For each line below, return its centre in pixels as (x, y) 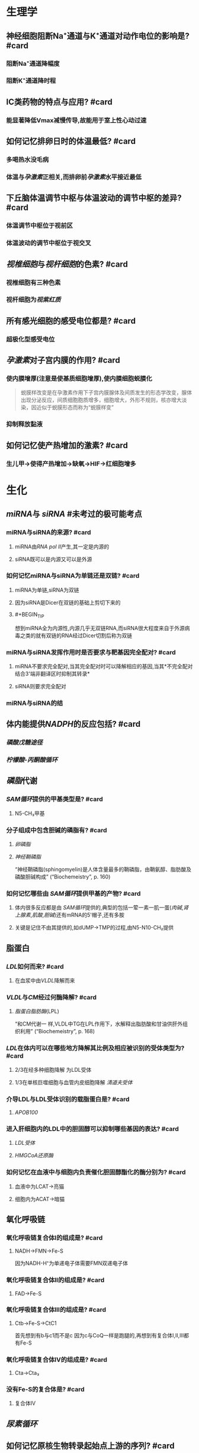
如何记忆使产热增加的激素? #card (67, 445)
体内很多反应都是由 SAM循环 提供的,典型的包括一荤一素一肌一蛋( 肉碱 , (99, 908)
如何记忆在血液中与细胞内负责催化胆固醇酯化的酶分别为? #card (96, 1173)
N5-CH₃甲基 (30, 813)
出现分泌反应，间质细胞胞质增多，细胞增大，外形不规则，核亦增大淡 (104, 400)
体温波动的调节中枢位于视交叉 (49, 243)
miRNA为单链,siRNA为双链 (47, 590)
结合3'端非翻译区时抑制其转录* (52, 673)
